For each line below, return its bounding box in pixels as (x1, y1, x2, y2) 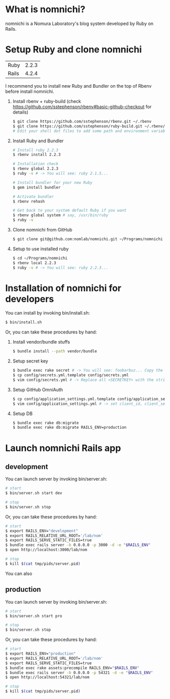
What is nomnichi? (5, 4, 85, 15)
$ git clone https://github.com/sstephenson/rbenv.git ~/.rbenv (12, 119, 152, 124)
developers (5, 293, 54, 304)
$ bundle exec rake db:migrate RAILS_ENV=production (12, 425, 127, 430)
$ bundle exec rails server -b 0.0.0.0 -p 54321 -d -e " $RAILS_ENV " (5, 670, 153, 675)
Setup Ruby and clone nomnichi (5, 44, 142, 56)
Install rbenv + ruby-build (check (12, 98, 81, 104)
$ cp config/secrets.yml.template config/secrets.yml (12, 373, 129, 378)
